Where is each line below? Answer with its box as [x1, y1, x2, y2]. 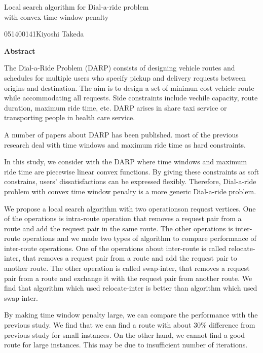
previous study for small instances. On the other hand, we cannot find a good [4, 329, 245, 340]
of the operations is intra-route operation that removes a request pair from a [4, 213, 242, 224]
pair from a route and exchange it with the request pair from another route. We [4, 272, 252, 283]
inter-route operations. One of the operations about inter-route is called [4, 242, 227, 253]
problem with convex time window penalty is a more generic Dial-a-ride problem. [4, 186, 256, 196]
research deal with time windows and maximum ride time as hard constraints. [4, 139, 246, 150]
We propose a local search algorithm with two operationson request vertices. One [4, 203, 256, 214]
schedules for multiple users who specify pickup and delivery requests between [4, 72, 246, 83]
